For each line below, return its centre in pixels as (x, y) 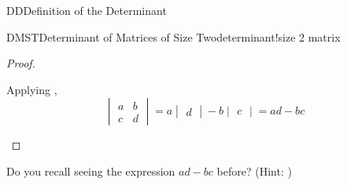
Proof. (21, 63)
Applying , (32, 89)
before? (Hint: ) (254, 170)
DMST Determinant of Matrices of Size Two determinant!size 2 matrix (173, 36)
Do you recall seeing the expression (91, 170)
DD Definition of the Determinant (87, 10)
